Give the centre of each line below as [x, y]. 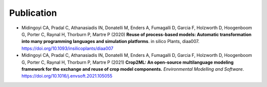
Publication [33, 13]
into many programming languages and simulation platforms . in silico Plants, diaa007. [111, 42]
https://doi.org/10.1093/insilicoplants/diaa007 [67, 48]
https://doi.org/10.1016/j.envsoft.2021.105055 [67, 76]
